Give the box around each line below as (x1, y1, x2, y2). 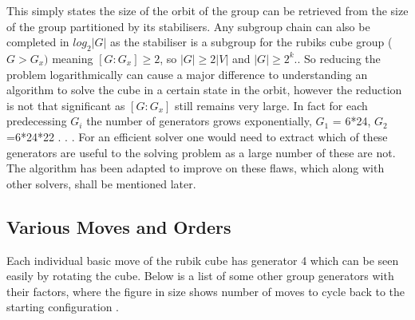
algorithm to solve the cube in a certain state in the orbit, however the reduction (6, 81, 402, 98)
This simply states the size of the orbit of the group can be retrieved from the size (6, 2, 409, 18)
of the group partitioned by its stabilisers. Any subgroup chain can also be (6, 18, 370, 34)
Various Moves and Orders (6, 214, 231, 239)
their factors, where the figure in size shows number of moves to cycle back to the (6, 282, 405, 299)
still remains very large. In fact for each (175, 97, 368, 113)
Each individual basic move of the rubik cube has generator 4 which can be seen (6, 251, 399, 268)
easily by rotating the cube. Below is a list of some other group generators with (6, 267, 394, 284)
